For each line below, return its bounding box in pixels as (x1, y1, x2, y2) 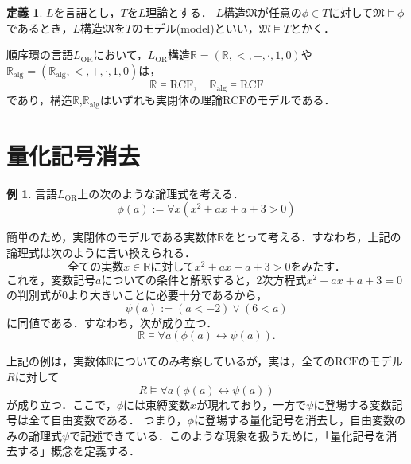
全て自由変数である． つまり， (28, 411, 188, 428)
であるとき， (6, 19, 73, 36)
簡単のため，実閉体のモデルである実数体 (6, 228, 218, 245)
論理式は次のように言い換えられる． (6, 244, 196, 260)
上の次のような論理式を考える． (77, 185, 244, 201)
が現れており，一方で (196, 396, 307, 412)
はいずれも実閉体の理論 (100, 92, 223, 108)
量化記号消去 (6, 138, 141, 171)
